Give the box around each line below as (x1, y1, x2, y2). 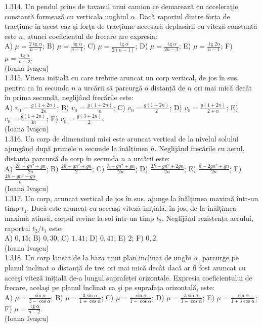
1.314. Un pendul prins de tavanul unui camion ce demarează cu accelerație (5, 1, 238, 11)
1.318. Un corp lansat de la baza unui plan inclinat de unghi (5, 252, 191, 263)
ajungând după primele (5, 143, 76, 154)
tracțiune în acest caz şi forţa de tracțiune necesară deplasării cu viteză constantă (5, 21, 257, 31)
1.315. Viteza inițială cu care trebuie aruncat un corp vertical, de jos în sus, (5, 72, 239, 83)
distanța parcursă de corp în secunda (5, 153, 119, 163)
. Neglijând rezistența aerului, (161, 212, 253, 223)
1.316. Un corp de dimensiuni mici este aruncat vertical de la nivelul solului (5, 133, 239, 144)
